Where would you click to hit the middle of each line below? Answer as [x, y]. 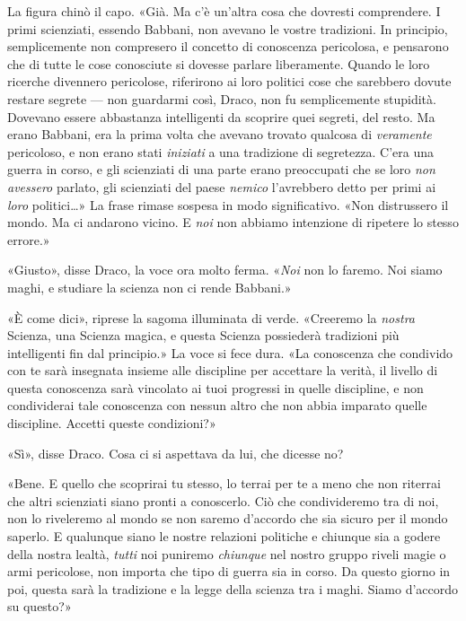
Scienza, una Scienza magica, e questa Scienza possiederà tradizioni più [203, 335]
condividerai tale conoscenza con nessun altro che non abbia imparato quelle [217, 405]
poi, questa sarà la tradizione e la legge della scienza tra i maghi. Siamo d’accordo [233, 588]
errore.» [29, 239]
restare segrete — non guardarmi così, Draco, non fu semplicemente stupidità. [222, 98]
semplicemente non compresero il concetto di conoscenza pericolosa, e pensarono [228, 46]
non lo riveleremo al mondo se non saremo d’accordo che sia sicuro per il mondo [228, 518]
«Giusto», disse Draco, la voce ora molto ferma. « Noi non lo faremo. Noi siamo [225, 270]
